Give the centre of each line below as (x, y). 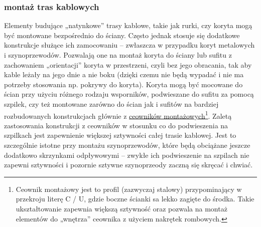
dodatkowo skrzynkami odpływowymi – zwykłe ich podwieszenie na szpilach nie (127, 155)
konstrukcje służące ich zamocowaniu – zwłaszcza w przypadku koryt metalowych (129, 45)
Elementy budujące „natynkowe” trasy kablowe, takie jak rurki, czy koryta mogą (128, 25)
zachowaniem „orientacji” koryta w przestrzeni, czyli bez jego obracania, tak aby (128, 64)
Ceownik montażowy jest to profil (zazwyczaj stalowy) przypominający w (129, 189)
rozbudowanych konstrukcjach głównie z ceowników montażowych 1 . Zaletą (118, 115)
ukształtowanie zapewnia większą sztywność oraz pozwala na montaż (121, 208)
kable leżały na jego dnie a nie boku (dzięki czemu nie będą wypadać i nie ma (124, 74)
